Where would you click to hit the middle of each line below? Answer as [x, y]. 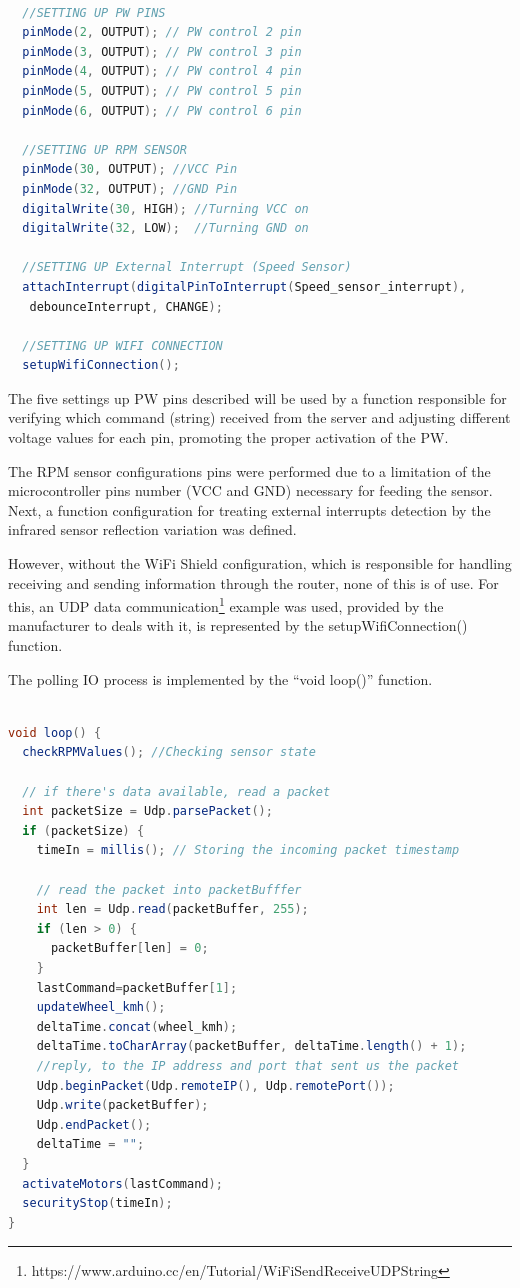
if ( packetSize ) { [83, 830]
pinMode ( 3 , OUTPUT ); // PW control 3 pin [162, 51]
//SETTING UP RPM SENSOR [104, 149]
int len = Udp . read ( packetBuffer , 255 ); [172, 909]
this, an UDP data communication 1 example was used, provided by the [226, 604]
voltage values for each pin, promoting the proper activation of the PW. [228, 437]
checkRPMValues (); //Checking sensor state [169, 752]
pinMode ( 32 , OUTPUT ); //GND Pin [130, 188]
